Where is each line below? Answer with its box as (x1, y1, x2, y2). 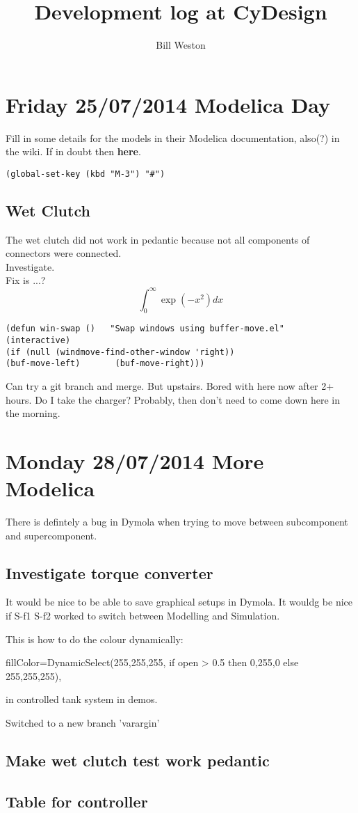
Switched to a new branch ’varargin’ (6, 716, 160, 730)
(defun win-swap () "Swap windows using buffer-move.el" (6, 324, 284, 334)
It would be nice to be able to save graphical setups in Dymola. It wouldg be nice (6, 594, 352, 609)
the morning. (6, 406, 60, 420)
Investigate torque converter (6, 562, 213, 583)
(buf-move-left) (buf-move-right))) (6, 358, 205, 369)
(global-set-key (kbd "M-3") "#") (6, 168, 165, 179)
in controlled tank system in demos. (6, 692, 158, 707)
